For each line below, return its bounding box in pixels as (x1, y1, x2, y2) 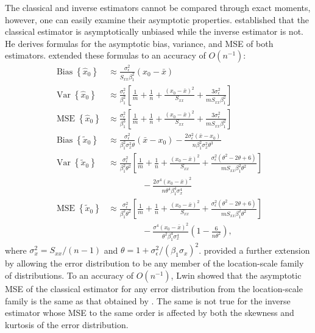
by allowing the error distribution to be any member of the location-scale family (5, 257, 304, 270)
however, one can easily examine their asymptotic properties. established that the (5, 13, 310, 26)
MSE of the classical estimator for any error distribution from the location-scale (5, 282, 303, 295)
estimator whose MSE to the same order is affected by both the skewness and (5, 306, 294, 319)
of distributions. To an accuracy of (5, 268, 134, 281)
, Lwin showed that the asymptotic (171, 268, 302, 281)
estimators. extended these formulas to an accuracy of (5, 49, 206, 62)
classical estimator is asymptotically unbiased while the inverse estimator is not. (5, 25, 303, 38)
